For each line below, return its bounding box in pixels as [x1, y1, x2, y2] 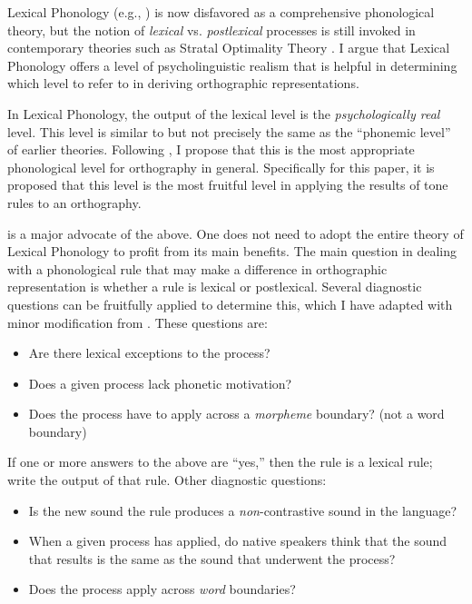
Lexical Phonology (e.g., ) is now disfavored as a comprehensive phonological [7, 3, 435, 21]
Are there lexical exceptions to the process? [28, 343, 270, 362]
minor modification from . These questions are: [7, 312, 268, 332]
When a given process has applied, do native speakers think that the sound [28, 531, 447, 550]
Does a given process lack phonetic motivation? [28, 373, 292, 392]
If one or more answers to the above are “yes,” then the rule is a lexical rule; [7, 452, 433, 471]
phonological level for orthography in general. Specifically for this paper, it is [7, 157, 435, 176]
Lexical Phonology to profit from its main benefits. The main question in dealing [7, 242, 457, 261]
